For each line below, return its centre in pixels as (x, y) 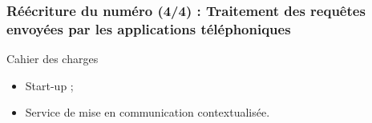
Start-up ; (49, 85)
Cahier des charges (53, 59)
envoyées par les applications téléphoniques (149, 28)
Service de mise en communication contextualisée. (148, 112)
